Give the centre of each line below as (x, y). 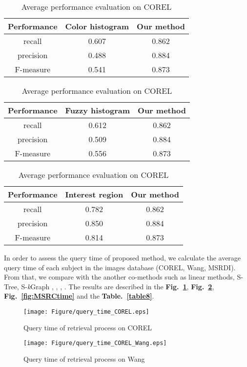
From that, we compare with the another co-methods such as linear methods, (119, 277)
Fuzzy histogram (98, 110)
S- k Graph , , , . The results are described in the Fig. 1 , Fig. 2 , (118, 286)
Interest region (94, 194)
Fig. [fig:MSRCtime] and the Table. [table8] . (79, 296)
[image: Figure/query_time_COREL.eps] (86, 312)
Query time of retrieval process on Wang (84, 358)
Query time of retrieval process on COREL (88, 327)
